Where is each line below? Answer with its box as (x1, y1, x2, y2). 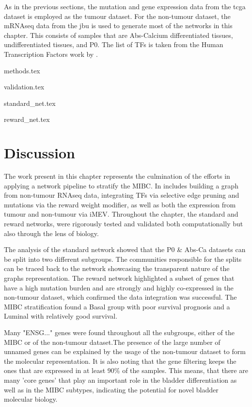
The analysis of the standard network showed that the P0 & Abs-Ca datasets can (4, 244, 246, 254)
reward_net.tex (4, 114, 50, 124)
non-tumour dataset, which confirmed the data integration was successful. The (4, 292, 237, 302)
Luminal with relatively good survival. (4, 311, 118, 321)
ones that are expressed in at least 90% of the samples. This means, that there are (4, 365, 248, 375)
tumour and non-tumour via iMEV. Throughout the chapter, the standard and (4, 209, 238, 219)
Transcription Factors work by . (4, 49, 98, 59)
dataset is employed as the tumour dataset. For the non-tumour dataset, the (4, 11, 231, 21)
